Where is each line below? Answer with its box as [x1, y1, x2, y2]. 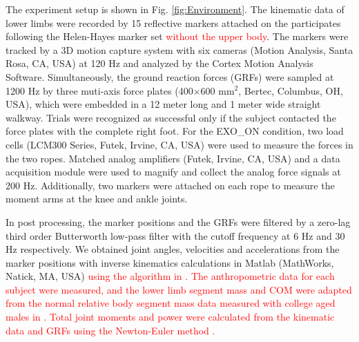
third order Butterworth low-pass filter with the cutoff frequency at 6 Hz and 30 [6, 228, 345, 243]
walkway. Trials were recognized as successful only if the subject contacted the [6, 110, 336, 124]
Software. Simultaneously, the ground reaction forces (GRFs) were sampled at [6, 69, 334, 84]
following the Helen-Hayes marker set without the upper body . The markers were [6, 29, 349, 44]
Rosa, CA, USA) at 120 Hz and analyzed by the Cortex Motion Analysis [6, 56, 313, 70]
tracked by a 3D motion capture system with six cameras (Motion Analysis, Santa [6, 42, 353, 57]
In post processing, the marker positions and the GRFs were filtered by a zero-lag [6, 214, 351, 229]
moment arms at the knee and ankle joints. [6, 191, 188, 206]
